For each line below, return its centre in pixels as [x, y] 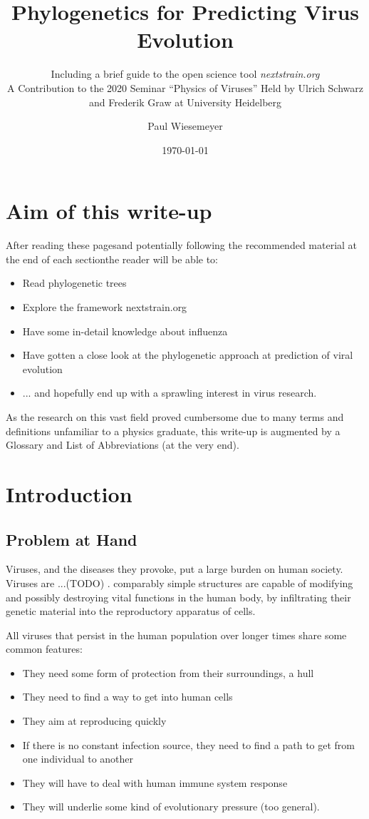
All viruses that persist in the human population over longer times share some [176, 635]
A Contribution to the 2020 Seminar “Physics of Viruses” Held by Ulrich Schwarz [185, 87]
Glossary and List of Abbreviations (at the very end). [123, 445]
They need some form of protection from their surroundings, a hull [168, 672]
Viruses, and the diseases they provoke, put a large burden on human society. [175, 569]
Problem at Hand [72, 539]
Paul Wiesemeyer [185, 126]
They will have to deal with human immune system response [155, 782]
